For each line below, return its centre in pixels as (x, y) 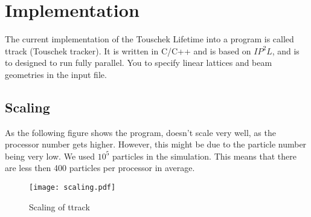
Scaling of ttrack (59, 206)
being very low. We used (50, 156)
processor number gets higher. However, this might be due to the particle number (156, 144)
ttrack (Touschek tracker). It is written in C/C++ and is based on (128, 50)
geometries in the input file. (56, 74)
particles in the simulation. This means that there (204, 156)
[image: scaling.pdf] (72, 188)
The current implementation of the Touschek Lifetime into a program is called (149, 39)
